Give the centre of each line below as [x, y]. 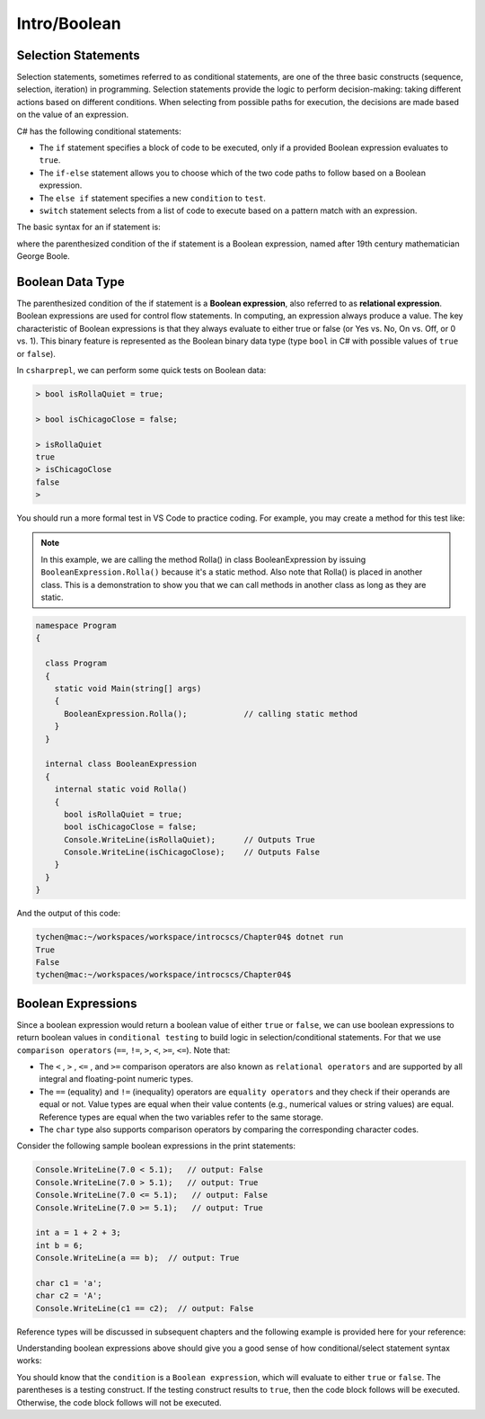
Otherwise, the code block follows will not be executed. [119, 1402]
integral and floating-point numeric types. [116, 1079]
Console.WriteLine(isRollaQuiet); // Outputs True [190, 839]
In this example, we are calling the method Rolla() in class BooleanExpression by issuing [203, 559]
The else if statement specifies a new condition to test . [153, 198]
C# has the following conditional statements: [99, 131]
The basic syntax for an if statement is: [88, 227]
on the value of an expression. [73, 115]
